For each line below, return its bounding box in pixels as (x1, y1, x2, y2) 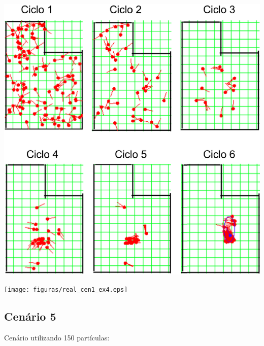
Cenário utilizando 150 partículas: (4, 332, 110, 342)
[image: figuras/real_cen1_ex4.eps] (4, 286, 128, 293)
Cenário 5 (4, 308, 56, 324)
